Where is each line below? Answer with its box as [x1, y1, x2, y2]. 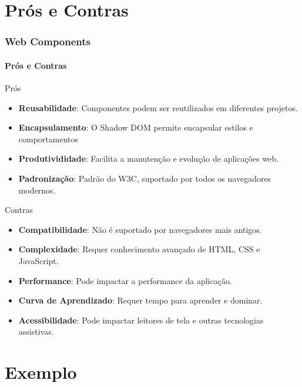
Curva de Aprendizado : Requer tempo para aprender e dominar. [18, 294, 263, 306]
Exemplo [5, 360, 77, 384]
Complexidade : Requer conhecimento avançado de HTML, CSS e [18, 243, 260, 255]
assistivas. [18, 325, 54, 338]
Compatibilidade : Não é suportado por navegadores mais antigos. [18, 223, 262, 235]
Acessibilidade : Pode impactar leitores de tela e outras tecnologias [18, 313, 264, 326]
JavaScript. [18, 254, 59, 266]
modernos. [18, 184, 56, 196]
